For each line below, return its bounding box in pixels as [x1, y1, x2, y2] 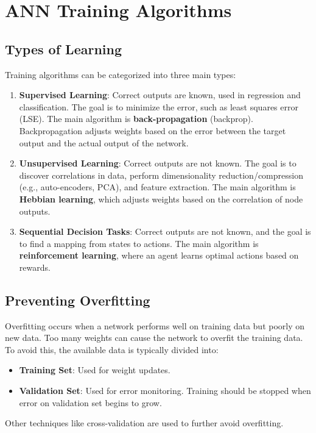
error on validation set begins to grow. [19, 396, 162, 409]
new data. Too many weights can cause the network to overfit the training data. [5, 331, 303, 344]
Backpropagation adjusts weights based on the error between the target [19, 124, 286, 137]
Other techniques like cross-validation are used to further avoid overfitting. [5, 417, 284, 429]
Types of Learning [5, 39, 122, 58]
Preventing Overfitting [5, 290, 150, 309]
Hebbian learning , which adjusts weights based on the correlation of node [19, 192, 303, 205]
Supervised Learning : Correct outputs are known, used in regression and [19, 88, 301, 101]
